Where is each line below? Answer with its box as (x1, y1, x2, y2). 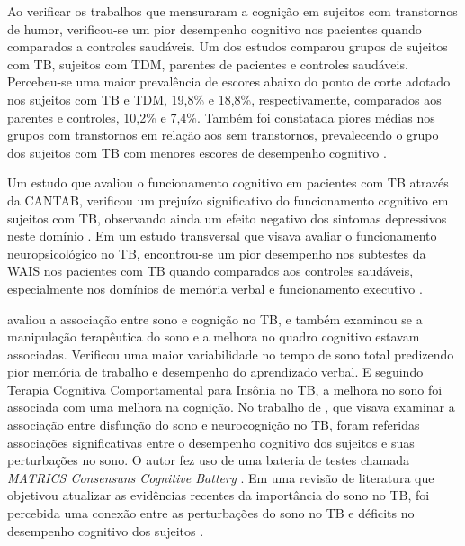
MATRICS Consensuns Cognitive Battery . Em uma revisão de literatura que (7, 468, 434, 487)
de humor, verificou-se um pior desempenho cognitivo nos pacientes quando (7, 19, 422, 38)
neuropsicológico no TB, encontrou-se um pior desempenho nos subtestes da (7, 243, 426, 262)
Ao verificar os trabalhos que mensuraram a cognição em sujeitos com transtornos (7, 2, 458, 20)
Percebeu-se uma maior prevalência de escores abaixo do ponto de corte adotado (7, 72, 451, 91)
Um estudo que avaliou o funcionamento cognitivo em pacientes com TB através (7, 173, 449, 192)
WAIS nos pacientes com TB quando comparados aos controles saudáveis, (7, 261, 414, 280)
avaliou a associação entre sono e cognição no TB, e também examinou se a (7, 309, 423, 328)
